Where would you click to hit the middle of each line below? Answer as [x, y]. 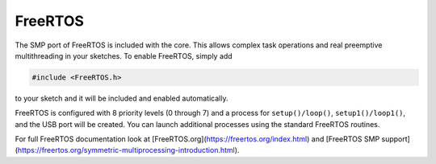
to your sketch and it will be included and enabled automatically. [122, 98]
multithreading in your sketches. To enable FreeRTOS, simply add [124, 55]
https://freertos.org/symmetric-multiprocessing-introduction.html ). [128, 150]
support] [396, 139]
